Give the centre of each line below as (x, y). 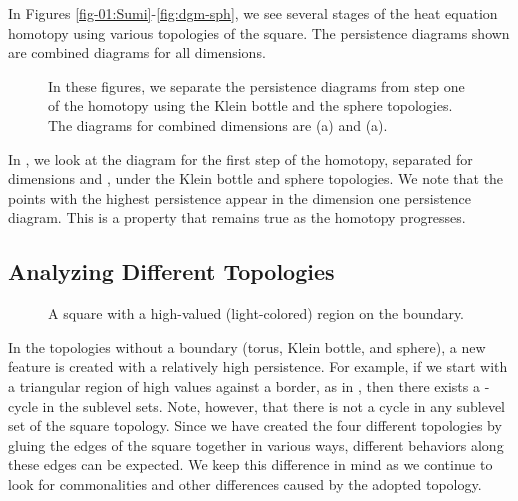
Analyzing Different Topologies (171, 271)
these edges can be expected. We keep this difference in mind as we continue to (250, 464)
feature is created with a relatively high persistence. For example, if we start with (258, 366)
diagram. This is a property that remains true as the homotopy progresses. (237, 217)
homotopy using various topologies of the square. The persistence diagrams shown (259, 32)
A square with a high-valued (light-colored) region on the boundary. (256, 313)
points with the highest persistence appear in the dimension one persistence (240, 197)
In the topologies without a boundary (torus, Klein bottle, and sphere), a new (247, 346)
